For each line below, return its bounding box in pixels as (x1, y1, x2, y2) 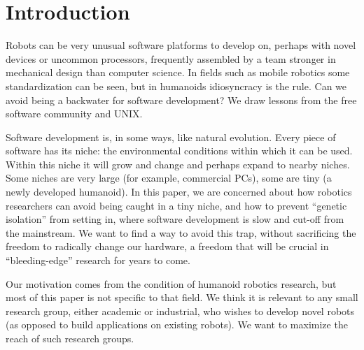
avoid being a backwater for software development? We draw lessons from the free (6, 92, 357, 107)
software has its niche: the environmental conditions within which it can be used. (6, 143, 353, 158)
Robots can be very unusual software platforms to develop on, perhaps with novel (6, 38, 356, 52)
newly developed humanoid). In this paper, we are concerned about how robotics (6, 184, 352, 199)
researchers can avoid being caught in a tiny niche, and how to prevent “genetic (6, 198, 347, 212)
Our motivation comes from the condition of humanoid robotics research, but (6, 276, 337, 291)
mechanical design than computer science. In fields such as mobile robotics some (6, 65, 350, 80)
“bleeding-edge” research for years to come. (6, 253, 190, 268)
